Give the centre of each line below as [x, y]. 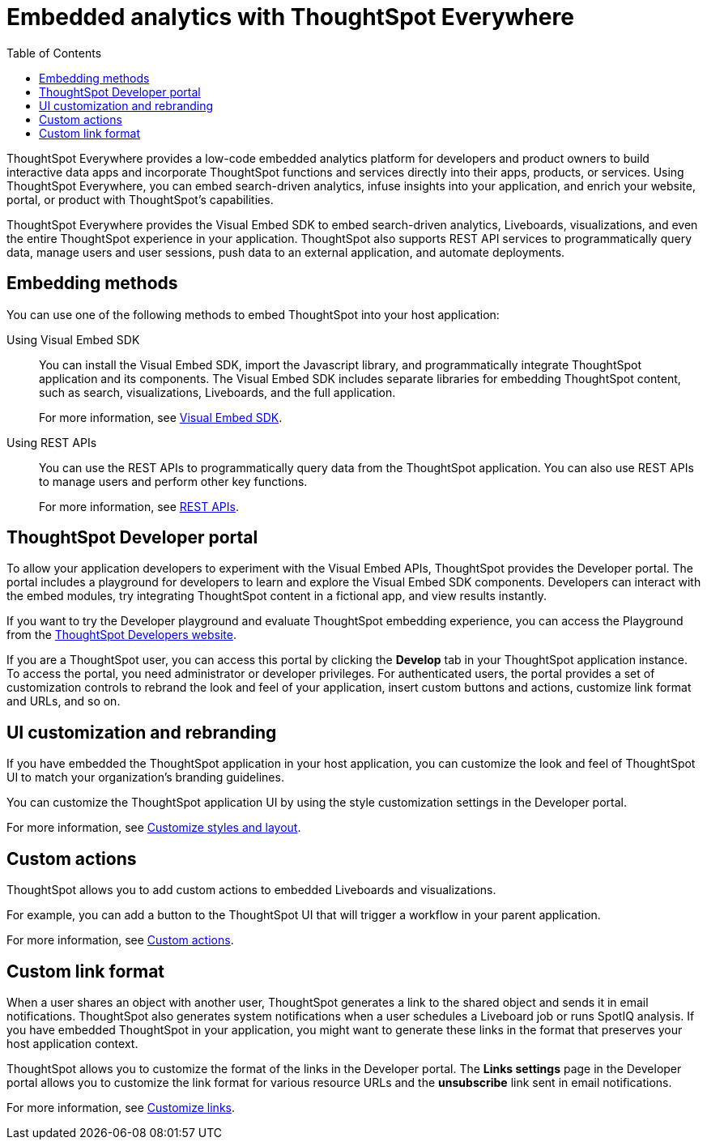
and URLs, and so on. [64, 701]
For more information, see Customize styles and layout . [154, 828]
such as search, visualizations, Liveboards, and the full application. [217, 392]
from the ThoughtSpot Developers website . [121, 635]
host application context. [72, 1043]
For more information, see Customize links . [121, 1107]
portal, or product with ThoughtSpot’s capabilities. [140, 199]
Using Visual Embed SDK [73, 339]
